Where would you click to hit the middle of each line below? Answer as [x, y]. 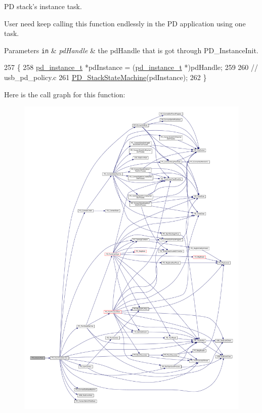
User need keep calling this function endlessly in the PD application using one [125, 23]
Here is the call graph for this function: [65, 94]
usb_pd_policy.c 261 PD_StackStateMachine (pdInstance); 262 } [105, 77]
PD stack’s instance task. [43, 6]
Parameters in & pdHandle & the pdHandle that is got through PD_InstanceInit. [131, 50]
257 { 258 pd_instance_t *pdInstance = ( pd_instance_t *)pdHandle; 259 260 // [131, 67]
